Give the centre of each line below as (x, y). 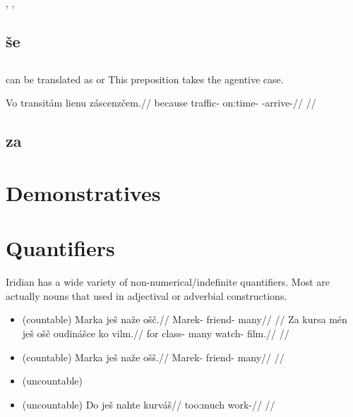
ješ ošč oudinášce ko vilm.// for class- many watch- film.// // (156, 333)
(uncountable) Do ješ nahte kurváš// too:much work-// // (149, 404)
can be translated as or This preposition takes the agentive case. (145, 79)
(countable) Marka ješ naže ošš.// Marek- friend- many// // (153, 357)
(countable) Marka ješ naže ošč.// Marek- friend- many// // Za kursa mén (185, 319)
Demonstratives (83, 192)
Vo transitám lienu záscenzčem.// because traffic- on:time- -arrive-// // (161, 103)
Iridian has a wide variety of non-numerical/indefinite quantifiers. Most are (168, 282)
